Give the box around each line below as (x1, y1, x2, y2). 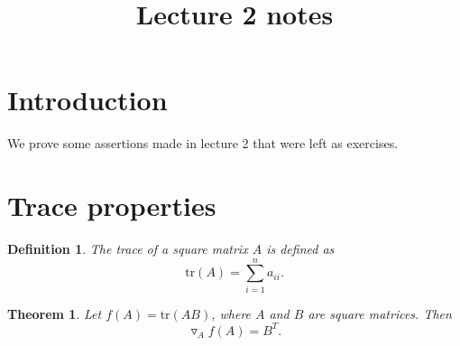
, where (211, 304, 252, 323)
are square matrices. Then (308, 304, 452, 323)
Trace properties (7, 187, 216, 224)
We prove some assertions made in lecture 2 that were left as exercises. (7, 134, 399, 153)
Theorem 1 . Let (7, 304, 102, 323)
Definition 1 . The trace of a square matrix (7, 239, 248, 258)
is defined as (266, 239, 335, 258)
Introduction (7, 81, 168, 118)
